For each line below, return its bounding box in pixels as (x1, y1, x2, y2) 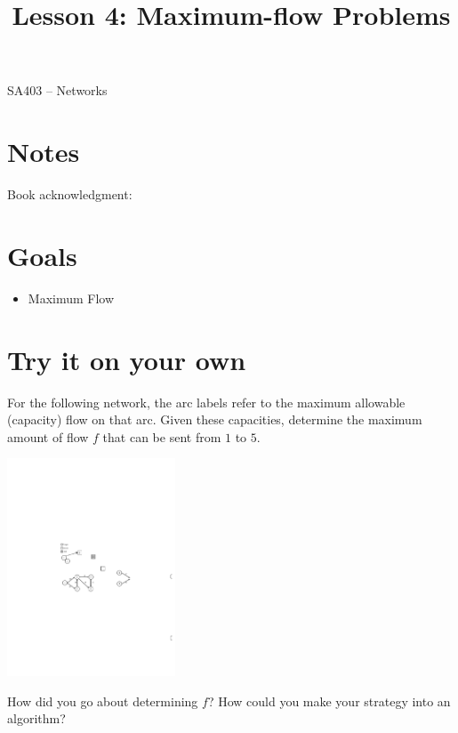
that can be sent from (102, 427, 221, 446)
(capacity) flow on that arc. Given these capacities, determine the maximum (7, 410, 422, 429)
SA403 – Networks (7, 81, 108, 100)
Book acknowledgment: (7, 185, 133, 204)
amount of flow (7, 427, 89, 446)
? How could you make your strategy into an (207, 691, 451, 710)
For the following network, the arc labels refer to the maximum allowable (7, 392, 406, 411)
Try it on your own (7, 341, 246, 377)
